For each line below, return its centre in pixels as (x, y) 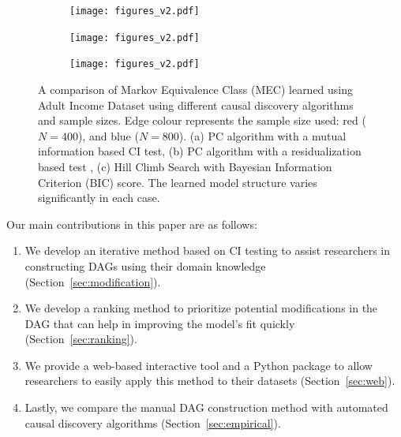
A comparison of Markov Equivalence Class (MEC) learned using (196, 89)
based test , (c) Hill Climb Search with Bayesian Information (185, 166)
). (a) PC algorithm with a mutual (262, 135)
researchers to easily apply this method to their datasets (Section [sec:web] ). (210, 381)
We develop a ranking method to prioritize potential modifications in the (201, 308)
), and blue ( (108, 135)
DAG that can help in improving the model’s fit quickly (160, 323)
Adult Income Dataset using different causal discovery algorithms (196, 105)
